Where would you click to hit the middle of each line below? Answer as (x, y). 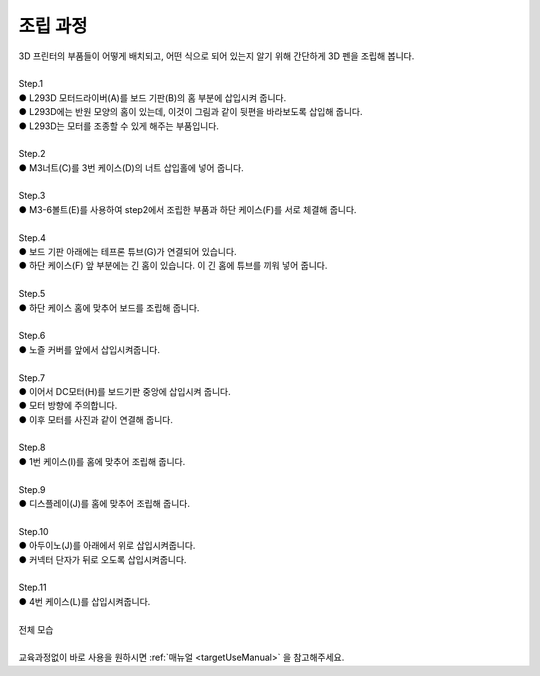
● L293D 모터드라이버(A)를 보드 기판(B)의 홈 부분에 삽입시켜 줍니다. (152, 97)
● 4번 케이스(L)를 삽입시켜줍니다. (84, 601)
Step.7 (31, 377)
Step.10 (33, 531)
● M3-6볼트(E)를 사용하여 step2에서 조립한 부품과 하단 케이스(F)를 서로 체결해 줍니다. (187, 209)
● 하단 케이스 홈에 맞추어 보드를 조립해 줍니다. (109, 307)
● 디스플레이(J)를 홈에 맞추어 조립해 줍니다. (104, 504)
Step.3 (32, 196)
